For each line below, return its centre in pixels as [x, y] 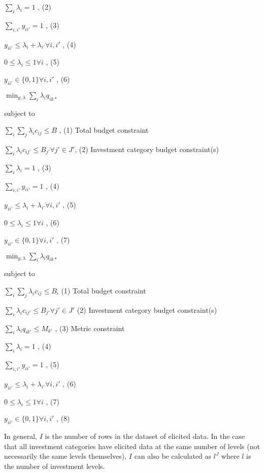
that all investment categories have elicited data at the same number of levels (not [132, 446]
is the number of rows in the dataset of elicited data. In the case [145, 436]
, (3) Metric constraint [90, 328]
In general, [21, 436]
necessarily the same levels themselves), [65, 456]
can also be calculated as [173, 456]
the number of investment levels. [55, 466]
